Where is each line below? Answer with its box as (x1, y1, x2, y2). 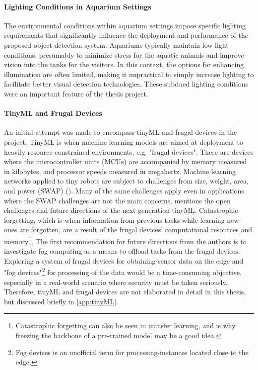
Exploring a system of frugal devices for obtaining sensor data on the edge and (4, 255, 244, 266)
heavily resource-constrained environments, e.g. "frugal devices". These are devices (4, 146, 254, 157)
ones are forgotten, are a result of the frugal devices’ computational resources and (4, 224, 252, 235)
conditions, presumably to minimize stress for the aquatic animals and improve (4, 49, 244, 60)
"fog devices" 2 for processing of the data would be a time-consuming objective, (4, 266, 242, 277)
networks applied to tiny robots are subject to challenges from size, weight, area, (4, 176, 249, 186)
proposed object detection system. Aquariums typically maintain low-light (4, 39, 229, 50)
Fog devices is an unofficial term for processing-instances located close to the (15, 347, 249, 357)
